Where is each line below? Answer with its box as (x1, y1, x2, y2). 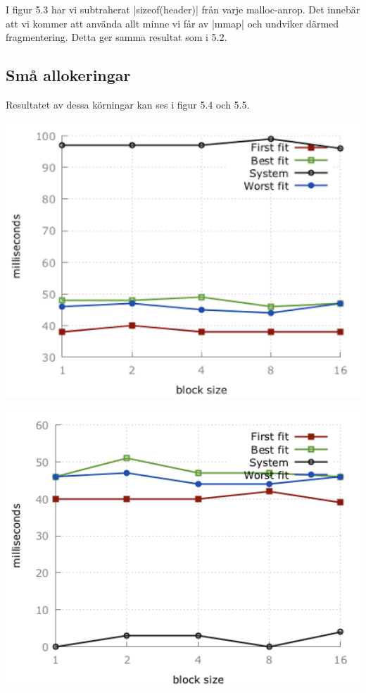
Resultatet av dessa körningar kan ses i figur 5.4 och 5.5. (6, 97, 250, 111)
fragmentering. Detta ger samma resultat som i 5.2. (6, 30, 227, 44)
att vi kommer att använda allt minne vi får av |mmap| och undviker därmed (6, 16, 339, 30)
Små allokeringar (6, 64, 131, 86)
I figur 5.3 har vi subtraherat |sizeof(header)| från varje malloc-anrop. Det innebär (6, 2, 360, 16)
